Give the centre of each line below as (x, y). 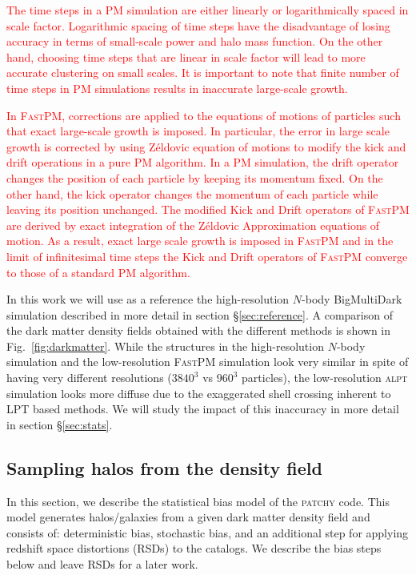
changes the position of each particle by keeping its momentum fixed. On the (195, 177)
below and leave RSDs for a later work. (102, 564)
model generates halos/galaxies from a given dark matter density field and (188, 517)
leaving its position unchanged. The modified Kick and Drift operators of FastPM (208, 209)
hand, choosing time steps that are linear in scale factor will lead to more (186, 56)
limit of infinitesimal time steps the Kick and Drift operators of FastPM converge (207, 256)
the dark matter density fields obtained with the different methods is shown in (199, 330)
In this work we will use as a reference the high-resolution (148, 299)
